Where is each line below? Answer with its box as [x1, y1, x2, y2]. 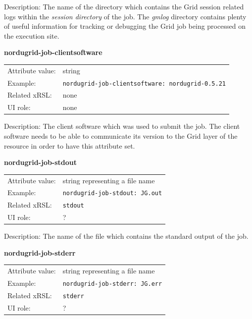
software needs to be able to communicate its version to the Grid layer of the [4, 131, 238, 141]
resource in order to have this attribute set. [4, 140, 135, 151]
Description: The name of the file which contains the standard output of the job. [4, 231, 249, 241]
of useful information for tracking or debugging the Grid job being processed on [4, 21, 246, 31]
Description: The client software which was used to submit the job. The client [4, 121, 240, 131]
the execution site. [4, 30, 59, 41]
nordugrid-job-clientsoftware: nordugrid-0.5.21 [62, 80, 226, 87]
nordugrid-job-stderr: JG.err [62, 280, 162, 288]
